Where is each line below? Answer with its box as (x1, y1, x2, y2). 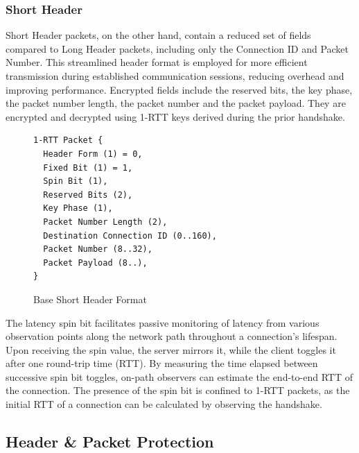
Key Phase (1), (43, 203, 113, 214)
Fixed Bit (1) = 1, (43, 162, 133, 173)
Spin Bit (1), (43, 176, 108, 187)
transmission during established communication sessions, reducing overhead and (6, 69, 344, 83)
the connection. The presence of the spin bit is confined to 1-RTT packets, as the (6, 383, 350, 398)
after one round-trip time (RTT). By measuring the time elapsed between (6, 356, 318, 370)
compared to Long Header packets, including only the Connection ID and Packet (6, 41, 349, 55)
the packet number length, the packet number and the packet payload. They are (6, 96, 346, 110)
